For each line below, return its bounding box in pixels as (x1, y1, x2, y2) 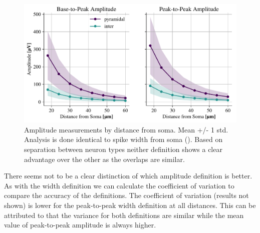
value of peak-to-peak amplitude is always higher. (4, 219, 156, 230)
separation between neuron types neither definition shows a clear (24, 144, 222, 154)
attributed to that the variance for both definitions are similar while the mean (4, 209, 244, 220)
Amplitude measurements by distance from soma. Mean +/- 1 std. (24, 124, 228, 134)
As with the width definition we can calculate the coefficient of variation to (4, 180, 234, 190)
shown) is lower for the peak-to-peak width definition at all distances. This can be (4, 200, 256, 210)
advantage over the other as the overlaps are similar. (24, 153, 185, 164)
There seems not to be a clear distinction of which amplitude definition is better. (4, 170, 252, 181)
